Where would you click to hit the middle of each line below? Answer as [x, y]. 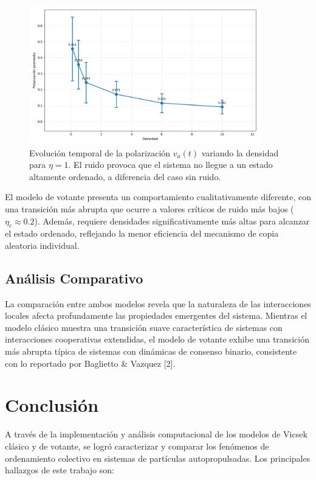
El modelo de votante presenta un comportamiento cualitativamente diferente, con [158, 197]
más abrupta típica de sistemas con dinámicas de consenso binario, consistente [151, 351]
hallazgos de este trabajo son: [60, 470]
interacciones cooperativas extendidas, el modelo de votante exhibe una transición [157, 339]
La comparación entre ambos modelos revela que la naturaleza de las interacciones [158, 303]
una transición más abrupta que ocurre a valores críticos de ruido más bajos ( [149, 208]
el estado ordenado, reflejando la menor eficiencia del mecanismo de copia [142, 233]
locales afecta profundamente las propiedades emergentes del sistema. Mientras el [156, 315]
